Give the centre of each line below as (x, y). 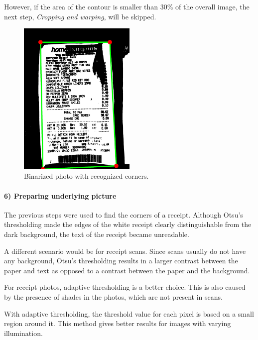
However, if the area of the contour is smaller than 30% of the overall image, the (127, 6)
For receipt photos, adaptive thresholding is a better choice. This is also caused (125, 287)
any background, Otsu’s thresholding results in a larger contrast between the (121, 261)
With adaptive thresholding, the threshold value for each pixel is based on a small (129, 313)
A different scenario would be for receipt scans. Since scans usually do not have (125, 251)
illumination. (23, 333)
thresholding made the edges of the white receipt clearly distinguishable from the (128, 224)
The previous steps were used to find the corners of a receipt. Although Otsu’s (124, 214)
